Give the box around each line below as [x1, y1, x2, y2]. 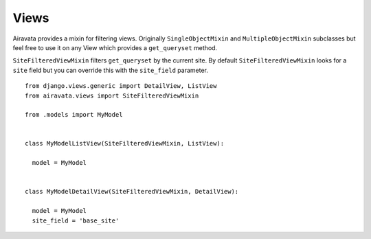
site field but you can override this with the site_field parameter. [12, 66, 209, 74]
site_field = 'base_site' [32, 216, 120, 225]
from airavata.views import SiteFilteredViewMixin [25, 91, 199, 100]
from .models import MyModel [25, 111, 123, 119]
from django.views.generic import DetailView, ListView [25, 82, 217, 90]
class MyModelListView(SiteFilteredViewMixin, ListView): [25, 139, 225, 148]
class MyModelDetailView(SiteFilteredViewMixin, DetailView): [25, 187, 239, 196]
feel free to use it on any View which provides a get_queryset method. [12, 43, 218, 52]
